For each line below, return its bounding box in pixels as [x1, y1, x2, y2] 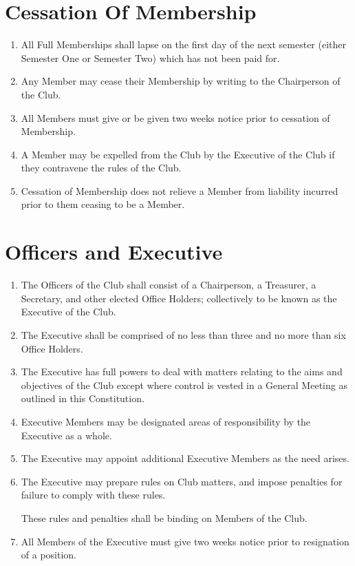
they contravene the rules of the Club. [21, 160, 182, 175]
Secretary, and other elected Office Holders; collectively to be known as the [21, 291, 337, 305]
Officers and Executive [5, 238, 223, 266]
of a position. [21, 547, 77, 562]
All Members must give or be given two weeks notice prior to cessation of [21, 110, 330, 125]
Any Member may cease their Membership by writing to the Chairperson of [21, 74, 341, 88]
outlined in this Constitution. [21, 391, 144, 406]
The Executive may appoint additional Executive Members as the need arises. [21, 451, 349, 465]
